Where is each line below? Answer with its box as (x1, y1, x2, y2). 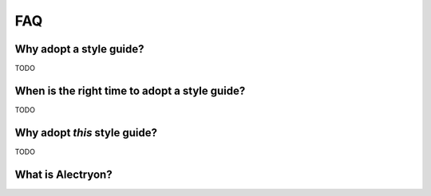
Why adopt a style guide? (14, 42, 144, 56)
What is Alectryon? (14, 167, 113, 181)
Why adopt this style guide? (14, 126, 157, 139)
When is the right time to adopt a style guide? (14, 84, 246, 97)
